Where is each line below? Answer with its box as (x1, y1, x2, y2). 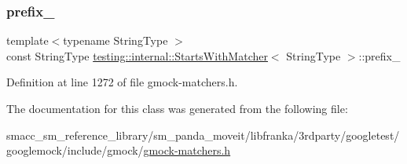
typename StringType (63, 32, 168, 49)
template (6, 32, 49, 49)
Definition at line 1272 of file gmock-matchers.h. (6, 74, 238, 90)
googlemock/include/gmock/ (6, 142, 144, 159)
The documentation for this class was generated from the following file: (6, 100, 348, 116)
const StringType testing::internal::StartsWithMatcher (6, 47, 268, 64)
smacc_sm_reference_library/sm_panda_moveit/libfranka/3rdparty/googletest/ (6, 126, 400, 143)
